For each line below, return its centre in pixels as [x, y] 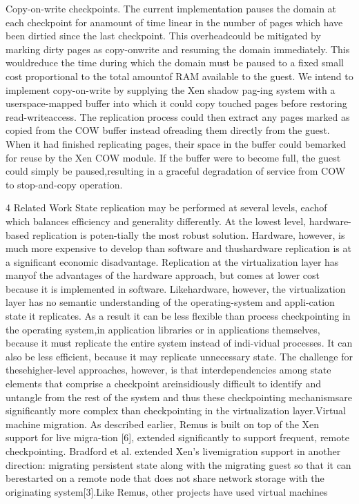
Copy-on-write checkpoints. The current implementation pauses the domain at [171, 8]
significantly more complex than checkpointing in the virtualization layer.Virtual [176, 410]
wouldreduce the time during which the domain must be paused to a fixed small [175, 62]
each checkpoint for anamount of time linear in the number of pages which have [174, 22]
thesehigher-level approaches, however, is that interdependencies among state [168, 370]
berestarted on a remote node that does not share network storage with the [165, 478]
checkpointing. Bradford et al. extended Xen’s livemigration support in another [173, 451]
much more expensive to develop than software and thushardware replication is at [178, 248]
